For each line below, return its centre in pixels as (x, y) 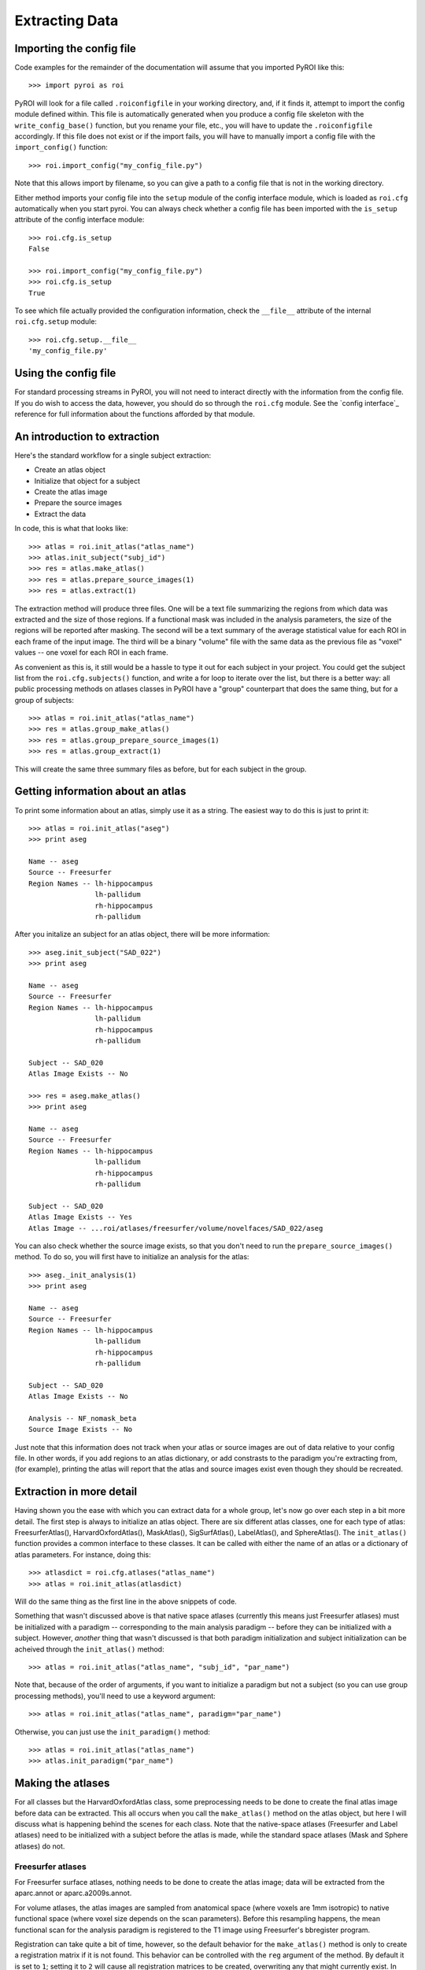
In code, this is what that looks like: (72, 529)
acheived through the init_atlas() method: (89, 1649)
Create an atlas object (70, 470)
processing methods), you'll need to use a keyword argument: (115, 1696)
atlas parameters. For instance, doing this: (83, 1554)
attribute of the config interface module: (79, 220)
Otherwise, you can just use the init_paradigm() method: (112, 1732)
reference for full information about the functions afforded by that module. (135, 414)
